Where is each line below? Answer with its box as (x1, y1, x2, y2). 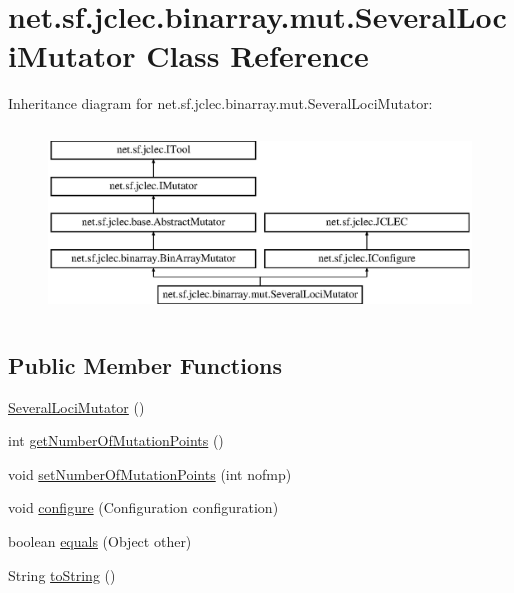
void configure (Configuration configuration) (8, 497, 279, 518)
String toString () (8, 564, 116, 585)
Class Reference (146, 35, 369, 76)
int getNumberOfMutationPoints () (8, 430, 224, 451)
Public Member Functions (8, 349, 282, 380)
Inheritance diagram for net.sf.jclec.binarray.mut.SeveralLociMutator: (8, 93, 433, 114)
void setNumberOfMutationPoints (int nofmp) (8, 463, 292, 484)
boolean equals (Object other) (8, 531, 192, 552)
